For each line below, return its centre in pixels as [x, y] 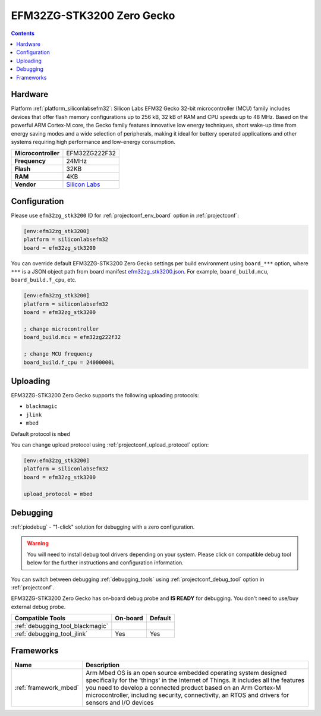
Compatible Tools [40, 618]
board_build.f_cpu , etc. [44, 280]
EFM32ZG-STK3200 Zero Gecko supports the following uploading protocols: [105, 395]
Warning [38, 544]
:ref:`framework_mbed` [47, 687]
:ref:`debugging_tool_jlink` [51, 634]
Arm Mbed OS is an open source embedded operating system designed [186, 673]
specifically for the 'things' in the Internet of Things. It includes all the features [195, 680]
